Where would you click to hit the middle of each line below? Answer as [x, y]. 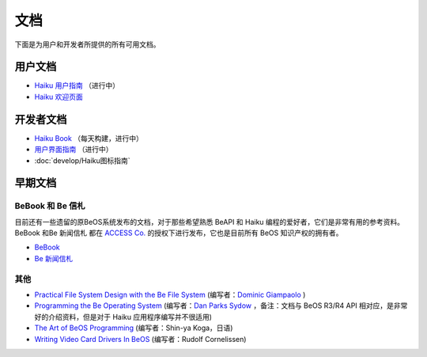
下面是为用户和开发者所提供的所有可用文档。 [87, 44]
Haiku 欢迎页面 [59, 97]
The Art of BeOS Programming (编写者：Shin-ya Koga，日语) [134, 328]
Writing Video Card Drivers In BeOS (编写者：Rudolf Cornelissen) [140, 339]
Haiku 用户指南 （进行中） [77, 85]
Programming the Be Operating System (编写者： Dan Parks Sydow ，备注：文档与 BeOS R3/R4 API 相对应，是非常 [221, 306]
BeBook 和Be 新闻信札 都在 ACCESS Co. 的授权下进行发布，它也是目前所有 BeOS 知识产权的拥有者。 [179, 233]
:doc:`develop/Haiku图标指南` [82, 160]
